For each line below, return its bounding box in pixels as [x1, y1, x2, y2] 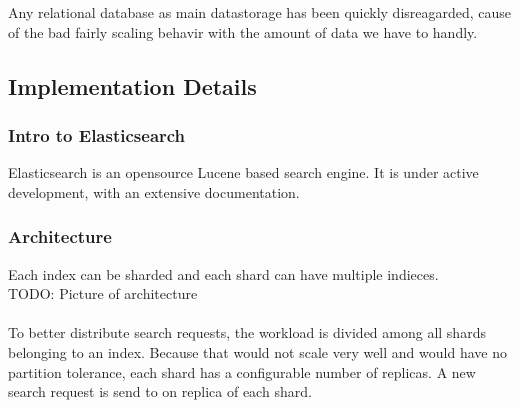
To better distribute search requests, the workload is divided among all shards [8, 322, 486, 343]
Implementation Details [8, 70, 257, 101]
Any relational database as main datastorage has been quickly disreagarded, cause [8, 2, 512, 22]
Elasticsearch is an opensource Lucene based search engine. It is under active [8, 162, 479, 183]
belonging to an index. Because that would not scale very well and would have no [8, 341, 507, 362]
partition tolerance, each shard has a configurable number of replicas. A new [8, 361, 476, 382]
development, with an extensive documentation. [8, 181, 300, 202]
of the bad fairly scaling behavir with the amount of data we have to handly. [8, 21, 478, 42]
